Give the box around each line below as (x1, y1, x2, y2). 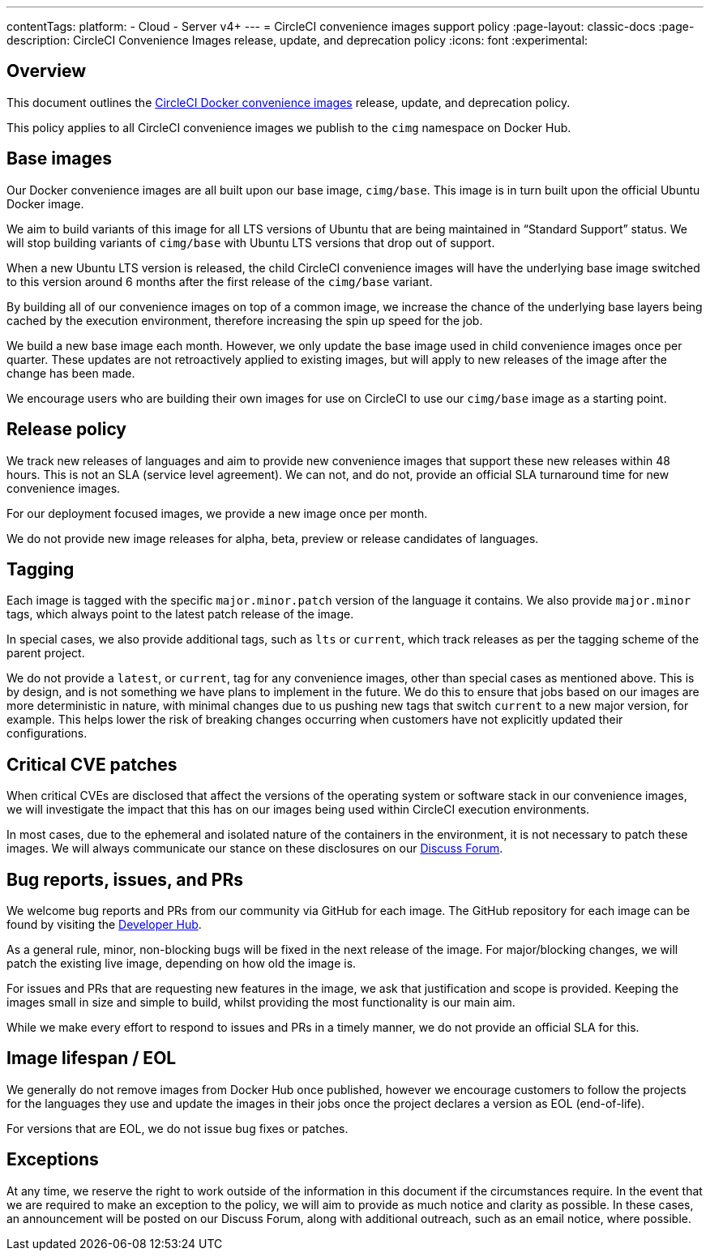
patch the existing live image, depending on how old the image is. (6, 956, 357, 971)
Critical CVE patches (6, 754, 177, 775)
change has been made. (6, 366, 135, 380)
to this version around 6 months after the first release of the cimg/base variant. (6, 274, 433, 289)
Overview (6, 61, 87, 82)
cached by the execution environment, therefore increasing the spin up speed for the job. (6, 313, 483, 327)
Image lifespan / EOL (6, 1048, 177, 1069)
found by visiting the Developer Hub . (6, 917, 202, 932)
